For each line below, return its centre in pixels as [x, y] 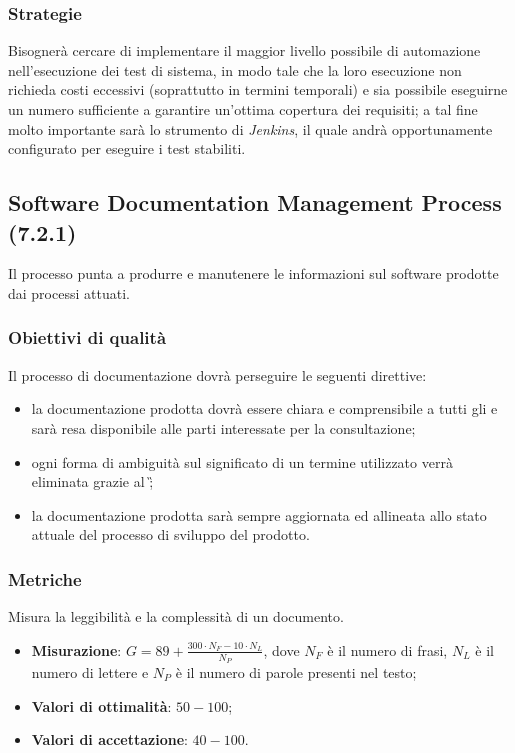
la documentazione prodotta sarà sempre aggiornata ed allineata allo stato [259, 514]
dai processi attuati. [69, 292]
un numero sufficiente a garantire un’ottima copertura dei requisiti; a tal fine [243, 109]
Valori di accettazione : [109, 739]
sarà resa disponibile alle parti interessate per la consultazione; [223, 427]
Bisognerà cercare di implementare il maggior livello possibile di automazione [244, 50]
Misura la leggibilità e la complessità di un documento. [176, 616]
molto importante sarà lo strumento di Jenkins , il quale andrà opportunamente [250, 128]
